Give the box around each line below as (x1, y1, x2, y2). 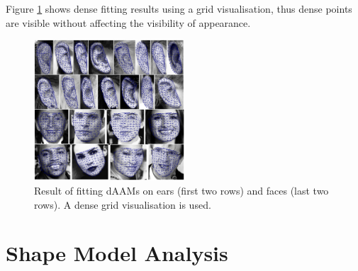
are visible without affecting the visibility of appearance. (6, 15, 251, 30)
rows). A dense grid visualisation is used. (34, 197, 211, 212)
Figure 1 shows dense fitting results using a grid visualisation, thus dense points (6, 1, 352, 16)
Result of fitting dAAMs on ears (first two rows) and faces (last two (34, 183, 329, 197)
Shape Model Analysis (6, 238, 228, 267)
